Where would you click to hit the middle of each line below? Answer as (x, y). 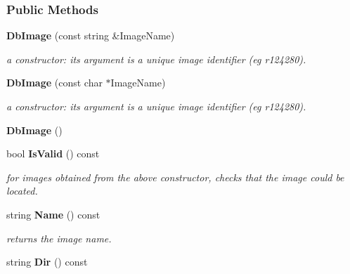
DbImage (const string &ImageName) (91, 35)
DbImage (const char (54, 83)
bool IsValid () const (53, 154)
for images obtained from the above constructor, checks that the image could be (175, 177)
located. (22, 191)
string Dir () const (47, 262)
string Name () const (53, 214)
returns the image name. (59, 238)
